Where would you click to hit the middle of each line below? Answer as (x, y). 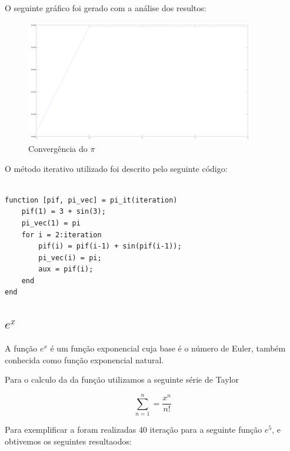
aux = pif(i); (66, 269)
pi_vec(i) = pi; (70, 258)
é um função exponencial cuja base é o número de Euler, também (168, 348)
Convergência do (58, 148)
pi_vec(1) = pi (51, 223)
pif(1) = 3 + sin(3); (64, 212)
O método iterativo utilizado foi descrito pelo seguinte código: (116, 168)
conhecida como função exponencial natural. (84, 359)
